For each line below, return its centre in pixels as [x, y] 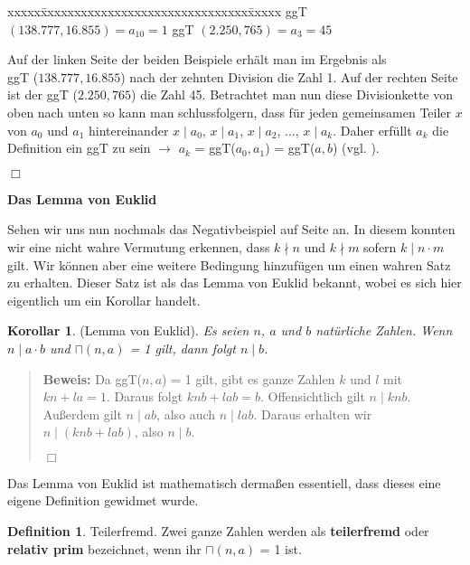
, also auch [186, 414]
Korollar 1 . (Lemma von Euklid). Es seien [128, 330]
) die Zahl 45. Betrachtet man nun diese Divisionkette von [292, 94]
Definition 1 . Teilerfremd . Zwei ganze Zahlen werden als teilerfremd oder [218, 531]
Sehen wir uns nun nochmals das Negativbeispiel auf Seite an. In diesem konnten [231, 229]
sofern [380, 246]
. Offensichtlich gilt [312, 396]
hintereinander [128, 130]
